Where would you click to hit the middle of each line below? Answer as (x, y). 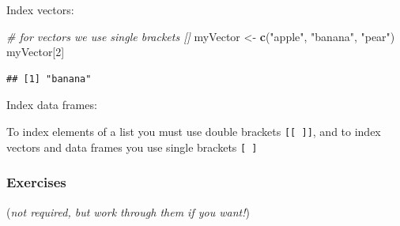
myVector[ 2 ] (36, 52)
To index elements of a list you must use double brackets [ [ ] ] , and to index (194, 131)
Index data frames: (52, 105)
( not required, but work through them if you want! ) (128, 211)
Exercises (36, 182)
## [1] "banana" (49, 79)
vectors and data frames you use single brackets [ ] (132, 147)
